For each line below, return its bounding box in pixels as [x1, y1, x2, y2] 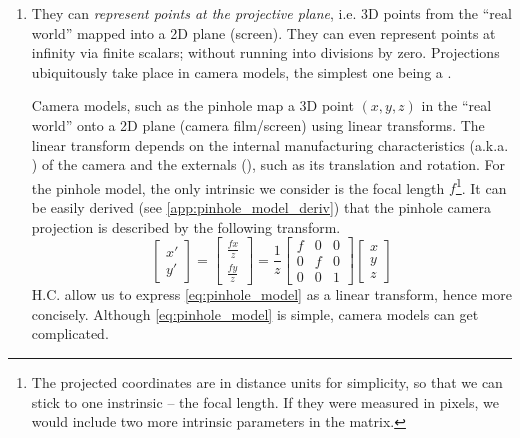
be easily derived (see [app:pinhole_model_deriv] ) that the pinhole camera [31, 197, 492, 217]
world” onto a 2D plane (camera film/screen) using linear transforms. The [31, 114, 485, 135]
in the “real [421, 95, 492, 116]
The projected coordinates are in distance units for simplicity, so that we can [31, 372, 503, 393]
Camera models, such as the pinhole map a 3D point [31, 95, 354, 116]
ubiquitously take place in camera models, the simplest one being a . [31, 61, 452, 82]
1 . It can [455, 174, 507, 198]
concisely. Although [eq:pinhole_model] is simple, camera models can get [31, 303, 479, 324]
